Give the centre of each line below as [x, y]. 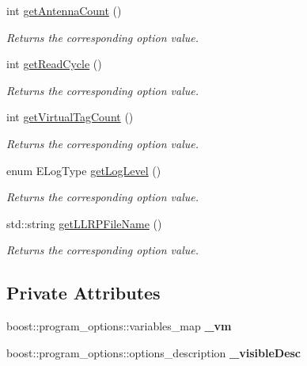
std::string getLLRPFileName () [84, 223]
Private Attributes [83, 293]
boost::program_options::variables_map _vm [119, 326]
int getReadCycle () [54, 64]
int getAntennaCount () [64, 10]
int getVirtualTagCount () [70, 117]
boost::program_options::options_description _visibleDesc [154, 352]
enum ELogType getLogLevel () [84, 170]
